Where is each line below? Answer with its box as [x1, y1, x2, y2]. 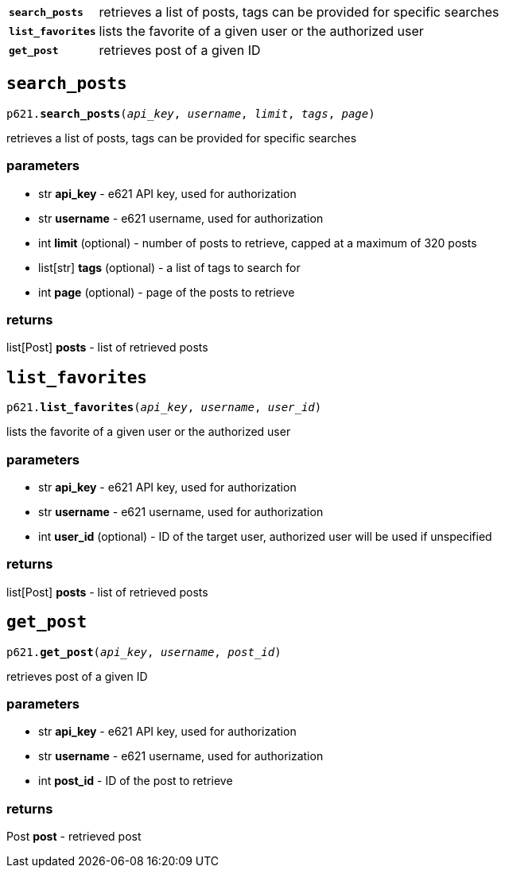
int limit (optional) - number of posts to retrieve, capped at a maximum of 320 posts [38, 235, 477, 250]
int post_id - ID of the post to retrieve [38, 774, 233, 788]
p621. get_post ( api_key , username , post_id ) [6, 645, 282, 658]
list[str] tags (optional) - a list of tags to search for [38, 260, 301, 274]
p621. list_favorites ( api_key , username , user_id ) [6, 401, 322, 414]
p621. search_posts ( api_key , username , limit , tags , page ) [6, 107, 375, 120]
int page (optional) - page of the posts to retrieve [38, 285, 295, 299]
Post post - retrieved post [6, 829, 142, 844]
